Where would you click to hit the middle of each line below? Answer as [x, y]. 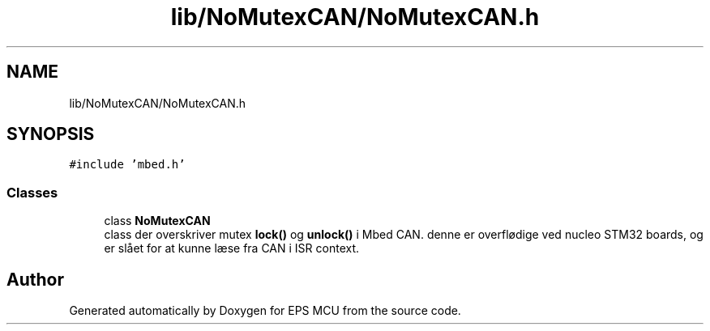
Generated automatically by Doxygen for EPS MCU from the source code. [265, 311]
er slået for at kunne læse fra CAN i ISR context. [232, 248]
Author [35, 279]
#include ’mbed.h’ [127, 165]
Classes [32, 192]
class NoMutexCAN [157, 221]
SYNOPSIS [51, 134]
